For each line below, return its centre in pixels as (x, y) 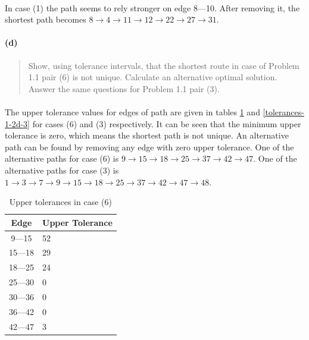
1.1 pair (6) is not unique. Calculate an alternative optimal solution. (153, 77)
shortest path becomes (46, 19)
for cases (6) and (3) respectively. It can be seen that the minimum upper (167, 123)
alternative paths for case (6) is (62, 158)
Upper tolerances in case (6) (60, 202)
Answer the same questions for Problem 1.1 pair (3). (124, 88)
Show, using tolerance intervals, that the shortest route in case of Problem (164, 65)
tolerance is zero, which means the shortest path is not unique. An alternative (147, 135)
